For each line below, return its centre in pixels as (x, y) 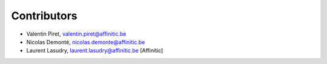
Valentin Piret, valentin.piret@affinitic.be (76, 34)
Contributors (45, 16)
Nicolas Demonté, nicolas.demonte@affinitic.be (86, 42)
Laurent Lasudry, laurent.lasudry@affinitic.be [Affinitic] (95, 51)
